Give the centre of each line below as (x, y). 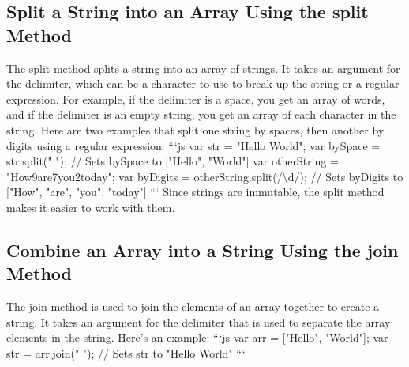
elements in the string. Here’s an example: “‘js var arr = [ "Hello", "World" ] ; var (197, 337)
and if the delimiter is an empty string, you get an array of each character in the (201, 114)
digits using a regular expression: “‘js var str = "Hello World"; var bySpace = (193, 145)
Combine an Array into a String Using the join (203, 250)
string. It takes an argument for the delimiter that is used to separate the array (199, 322)
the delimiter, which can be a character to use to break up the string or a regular (203, 83)
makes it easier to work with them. (91, 207)
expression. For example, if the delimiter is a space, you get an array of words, (196, 98)
